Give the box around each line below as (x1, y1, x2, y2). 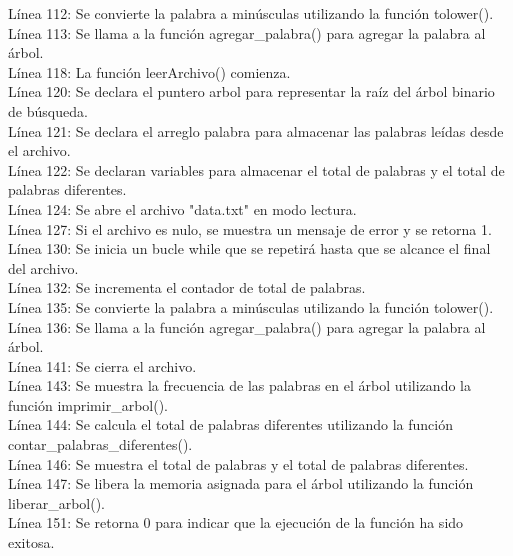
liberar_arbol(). (8, 492, 105, 513)
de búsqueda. (8, 100, 88, 121)
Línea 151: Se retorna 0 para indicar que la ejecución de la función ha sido (8, 512, 464, 533)
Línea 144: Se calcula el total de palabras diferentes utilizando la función (8, 414, 453, 435)
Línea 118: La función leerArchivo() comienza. (8, 61, 291, 82)
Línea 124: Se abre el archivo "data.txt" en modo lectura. (8, 198, 357, 219)
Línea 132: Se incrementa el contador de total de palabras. (8, 277, 366, 298)
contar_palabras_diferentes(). (8, 434, 193, 455)
